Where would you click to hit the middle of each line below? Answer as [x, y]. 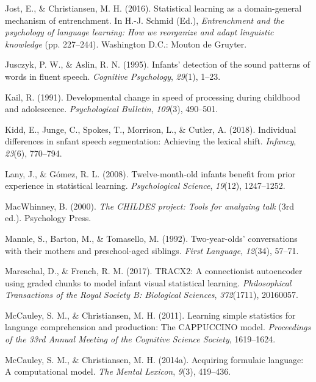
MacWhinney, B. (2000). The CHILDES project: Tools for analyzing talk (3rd [150, 206]
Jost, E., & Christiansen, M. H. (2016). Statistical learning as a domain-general [153, 8]
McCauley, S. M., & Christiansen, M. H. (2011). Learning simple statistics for [150, 315]
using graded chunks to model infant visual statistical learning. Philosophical [148, 282]
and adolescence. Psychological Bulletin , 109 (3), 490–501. [112, 109]
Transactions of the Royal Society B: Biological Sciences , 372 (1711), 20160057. [152, 295]
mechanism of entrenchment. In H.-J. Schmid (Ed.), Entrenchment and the [145, 20]
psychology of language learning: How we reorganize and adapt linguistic [139, 32]
